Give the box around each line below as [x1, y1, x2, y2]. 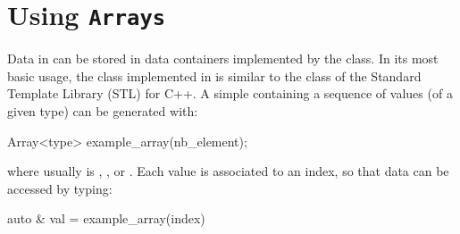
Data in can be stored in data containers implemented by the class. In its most [7, 49, 439, 68]
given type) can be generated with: [7, 102, 198, 121]
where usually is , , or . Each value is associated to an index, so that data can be [7, 162, 449, 180]
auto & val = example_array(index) [7, 209, 205, 228]
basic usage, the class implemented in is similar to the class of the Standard [7, 66, 422, 85]
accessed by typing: [7, 179, 113, 197]
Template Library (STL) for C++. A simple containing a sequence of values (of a [7, 84, 453, 103]
